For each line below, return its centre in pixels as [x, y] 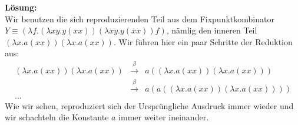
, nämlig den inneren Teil [212, 30]
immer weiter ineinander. [164, 117]
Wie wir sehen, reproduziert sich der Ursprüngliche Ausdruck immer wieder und [149, 105]
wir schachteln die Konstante [57, 117]
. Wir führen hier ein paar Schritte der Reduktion [203, 41]
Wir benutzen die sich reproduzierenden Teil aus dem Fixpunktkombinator [140, 18]
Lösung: [21, 7]
